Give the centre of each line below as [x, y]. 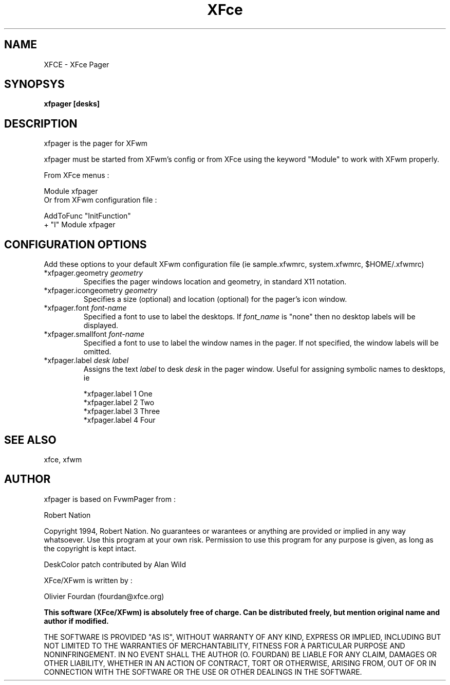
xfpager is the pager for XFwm [96, 143]
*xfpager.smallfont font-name [94, 334]
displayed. [101, 326]
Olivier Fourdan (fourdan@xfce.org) [104, 596]
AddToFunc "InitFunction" [87, 216]
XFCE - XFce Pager [77, 64]
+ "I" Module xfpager [80, 225]
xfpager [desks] [72, 104]
